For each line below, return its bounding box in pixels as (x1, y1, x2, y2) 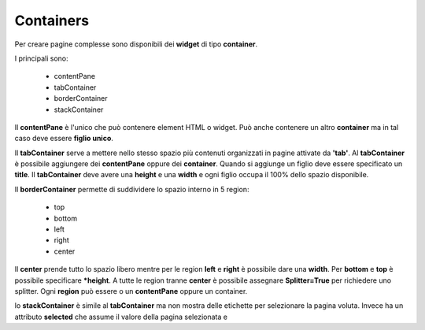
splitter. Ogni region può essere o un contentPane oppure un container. (14, 286, 248, 295)
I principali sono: (14, 54, 68, 63)
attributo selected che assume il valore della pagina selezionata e (14, 312, 228, 321)
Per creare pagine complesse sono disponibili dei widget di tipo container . (14, 39, 258, 49)
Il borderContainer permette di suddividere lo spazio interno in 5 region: (14, 184, 249, 194)
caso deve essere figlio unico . (14, 134, 114, 143)
